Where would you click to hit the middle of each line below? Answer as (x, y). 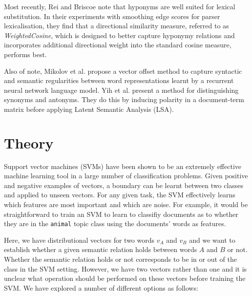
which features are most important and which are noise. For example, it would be (126, 204)
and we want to (212, 240)
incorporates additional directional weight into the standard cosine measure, (118, 45)
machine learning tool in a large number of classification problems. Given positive (126, 176)
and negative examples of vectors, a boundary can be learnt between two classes (124, 185)
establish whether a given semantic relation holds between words (101, 249)
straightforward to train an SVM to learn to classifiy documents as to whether (121, 214)
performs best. (25, 54)
